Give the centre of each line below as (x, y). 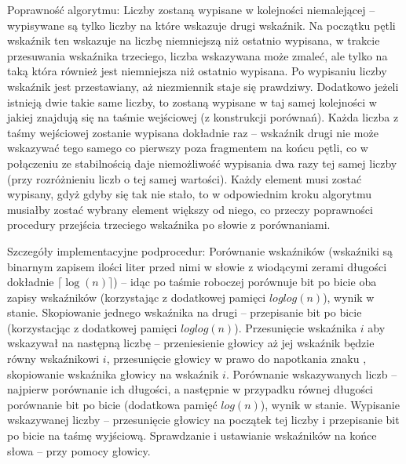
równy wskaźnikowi (53, 359)
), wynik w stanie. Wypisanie (330, 404)
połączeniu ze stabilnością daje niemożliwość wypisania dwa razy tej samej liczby (202, 163)
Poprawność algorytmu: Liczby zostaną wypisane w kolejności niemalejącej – (191, 9)
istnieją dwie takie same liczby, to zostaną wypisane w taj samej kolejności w (192, 101)
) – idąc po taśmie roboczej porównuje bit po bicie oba (245, 282)
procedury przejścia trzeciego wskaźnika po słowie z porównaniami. (169, 225)
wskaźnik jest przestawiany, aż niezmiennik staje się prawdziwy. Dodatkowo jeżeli (203, 86)
